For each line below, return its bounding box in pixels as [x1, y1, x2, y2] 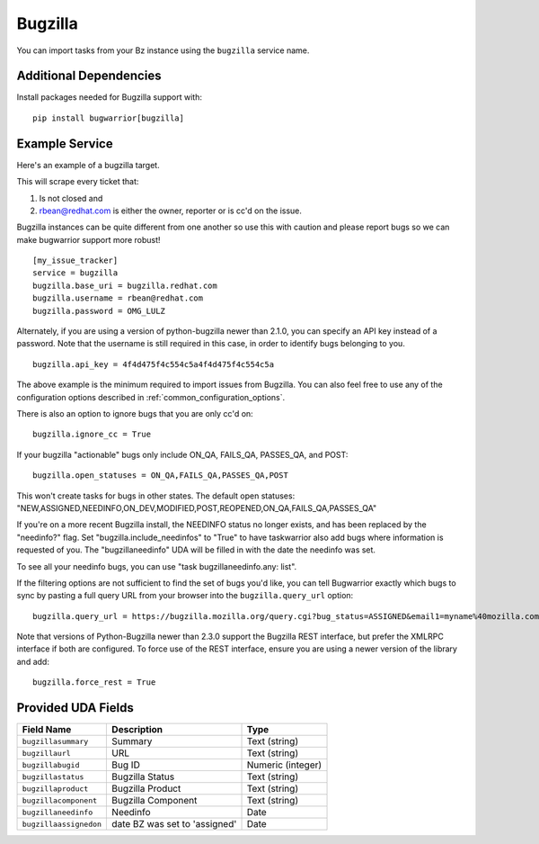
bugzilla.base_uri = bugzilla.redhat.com [32, 280, 217, 291]
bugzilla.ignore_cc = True [32, 429, 152, 440]
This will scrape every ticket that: [16, 176, 139, 187]
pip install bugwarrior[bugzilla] [32, 112, 184, 123]
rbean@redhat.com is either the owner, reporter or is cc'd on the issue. [39, 205, 303, 216]
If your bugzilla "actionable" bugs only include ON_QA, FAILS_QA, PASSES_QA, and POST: [16, 449, 349, 460]
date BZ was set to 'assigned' [111, 818, 237, 831]
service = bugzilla [32, 268, 119, 278]
